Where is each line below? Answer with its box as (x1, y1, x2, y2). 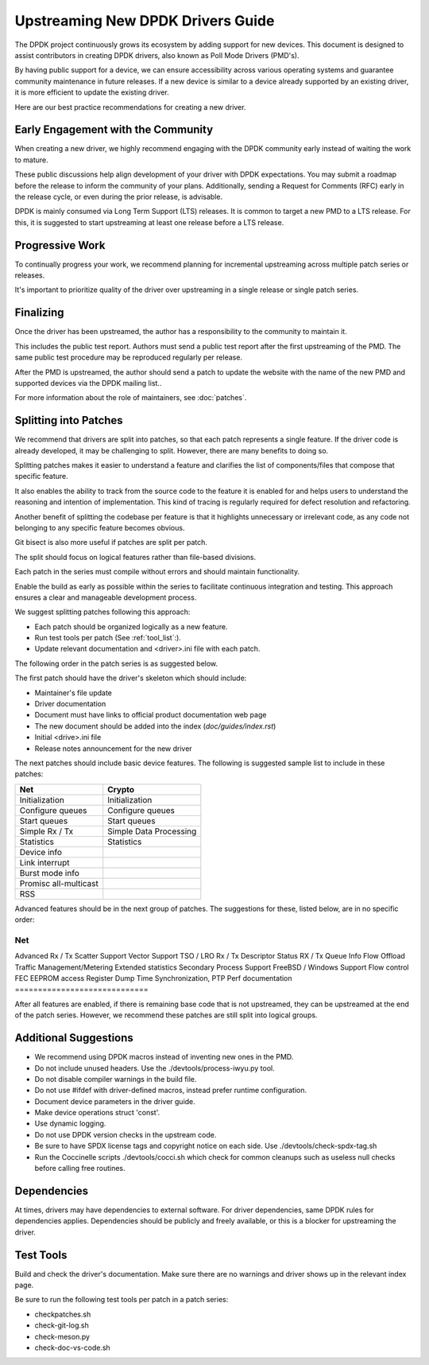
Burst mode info (19, 867, 79, 878)
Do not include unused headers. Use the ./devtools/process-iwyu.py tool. (34, 1063, 276, 1073)
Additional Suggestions (14, 1031, 134, 1045)
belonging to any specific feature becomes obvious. (14, 523, 185, 532)
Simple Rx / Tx (19, 826, 74, 837)
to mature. (14, 155, 48, 165)
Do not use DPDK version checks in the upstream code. (34, 1130, 217, 1139)
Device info (19, 846, 63, 857)
